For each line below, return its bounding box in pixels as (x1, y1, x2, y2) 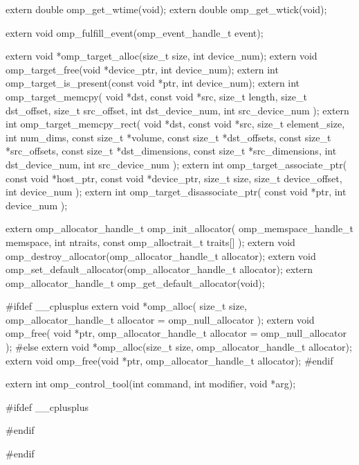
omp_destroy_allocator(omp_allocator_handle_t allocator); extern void (6, 248, 316, 263)
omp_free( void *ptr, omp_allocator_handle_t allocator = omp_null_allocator (6, 326, 347, 340)
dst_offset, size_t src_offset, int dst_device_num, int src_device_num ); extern (6, 103, 349, 117)
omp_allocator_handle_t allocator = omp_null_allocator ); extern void (6, 312, 315, 326)
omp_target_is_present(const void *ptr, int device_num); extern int (6, 76, 300, 90)
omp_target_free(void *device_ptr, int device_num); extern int (6, 62, 279, 76)
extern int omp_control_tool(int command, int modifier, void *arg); (6, 376, 296, 391)
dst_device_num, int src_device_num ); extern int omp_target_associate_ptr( (6, 157, 347, 171)
